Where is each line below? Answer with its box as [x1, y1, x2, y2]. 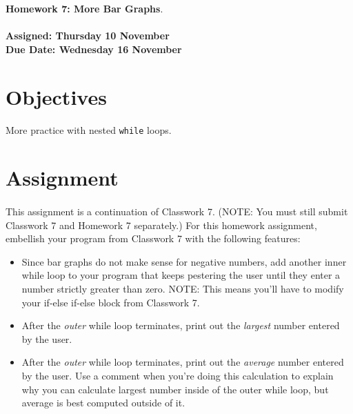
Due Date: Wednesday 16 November [6, 41, 182, 56]
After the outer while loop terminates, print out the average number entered [21, 355, 344, 369]
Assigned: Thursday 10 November [6, 28, 170, 43]
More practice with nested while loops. [6, 123, 172, 137]
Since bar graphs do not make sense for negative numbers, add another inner [21, 254, 347, 268]
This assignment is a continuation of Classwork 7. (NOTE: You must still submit [6, 204, 348, 218]
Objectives [6, 82, 107, 110]
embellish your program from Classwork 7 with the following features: [6, 231, 301, 246]
